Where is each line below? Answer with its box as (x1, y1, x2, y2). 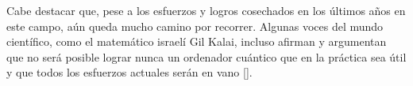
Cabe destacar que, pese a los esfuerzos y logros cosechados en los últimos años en (6, 2, 406, 18)
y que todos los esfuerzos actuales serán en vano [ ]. (6, 64, 253, 80)
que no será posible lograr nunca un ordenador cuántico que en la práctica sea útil (6, 48, 407, 65)
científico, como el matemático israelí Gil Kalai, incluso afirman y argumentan (6, 33, 387, 50)
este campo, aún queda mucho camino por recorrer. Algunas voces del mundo (6, 17, 384, 34)
